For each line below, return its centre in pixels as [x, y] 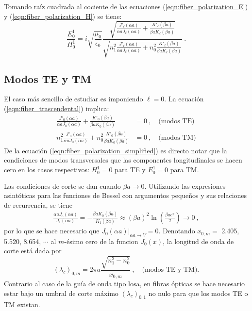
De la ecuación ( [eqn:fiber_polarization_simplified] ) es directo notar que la [116, 150]
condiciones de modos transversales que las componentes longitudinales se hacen [123, 160]
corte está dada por [33, 251]
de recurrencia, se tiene [38, 205]
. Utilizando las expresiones [185, 186]
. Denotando [177, 231]
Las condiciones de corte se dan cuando [62, 186]
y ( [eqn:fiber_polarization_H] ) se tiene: [63, 16]
